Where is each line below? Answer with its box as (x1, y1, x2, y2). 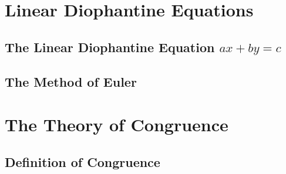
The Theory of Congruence (5, 112, 228, 137)
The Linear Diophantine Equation (5, 37, 215, 56)
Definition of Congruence (5, 152, 160, 170)
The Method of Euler (5, 72, 137, 90)
